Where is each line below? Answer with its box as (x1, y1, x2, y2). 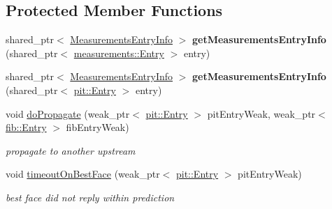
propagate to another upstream (6, 143, 136, 157)
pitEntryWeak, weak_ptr (207, 106, 316, 121)
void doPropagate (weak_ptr (6, 106, 130, 121)
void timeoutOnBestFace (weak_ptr (6, 167, 160, 181)
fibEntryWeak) (66, 120, 129, 134)
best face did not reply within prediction (6, 189, 175, 204)
